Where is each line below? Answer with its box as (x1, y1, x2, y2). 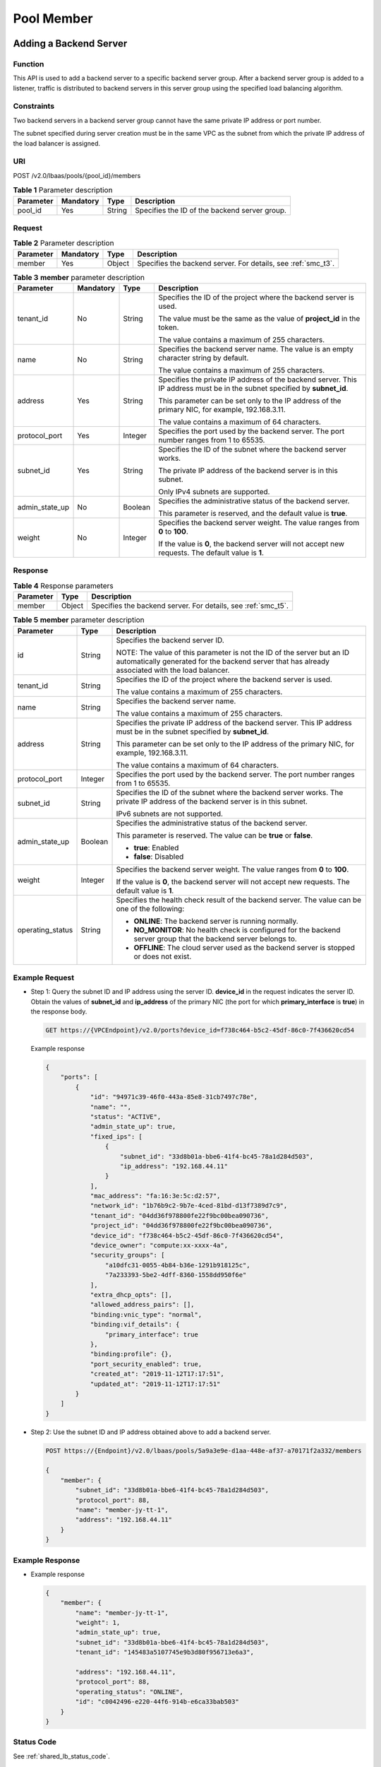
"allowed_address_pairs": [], (90, 1301, 195, 1309)
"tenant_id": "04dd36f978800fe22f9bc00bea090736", (90, 1211, 270, 1219)
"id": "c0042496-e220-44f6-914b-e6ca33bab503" (75, 1698, 239, 1706)
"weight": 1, (75, 1619, 121, 1627)
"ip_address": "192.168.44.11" (120, 1162, 229, 1170)
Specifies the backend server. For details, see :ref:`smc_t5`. (91, 601, 289, 611)
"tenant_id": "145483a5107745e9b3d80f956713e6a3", (75, 1648, 254, 1657)
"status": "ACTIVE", (90, 1113, 162, 1120)
